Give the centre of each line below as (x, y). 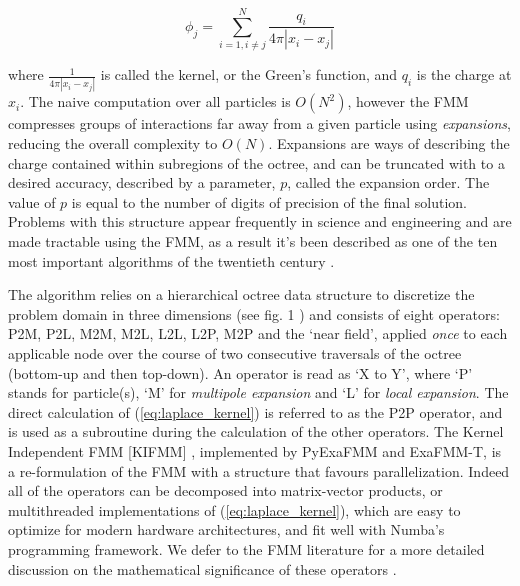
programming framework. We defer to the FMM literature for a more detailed (246, 548)
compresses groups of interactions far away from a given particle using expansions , (259, 123)
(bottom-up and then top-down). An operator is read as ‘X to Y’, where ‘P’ (240, 372)
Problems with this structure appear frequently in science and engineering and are (260, 221)
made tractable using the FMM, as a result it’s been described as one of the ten (253, 241)
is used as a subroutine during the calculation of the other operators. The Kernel (256, 431)
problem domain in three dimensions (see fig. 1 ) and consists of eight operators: (254, 313)
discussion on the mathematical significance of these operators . (202, 568)
